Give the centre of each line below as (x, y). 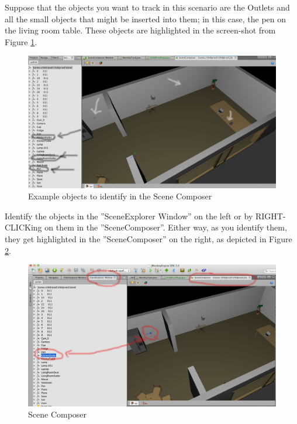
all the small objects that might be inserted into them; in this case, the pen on (146, 18)
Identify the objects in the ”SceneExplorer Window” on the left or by (129, 216)
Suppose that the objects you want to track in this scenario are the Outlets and (147, 7)
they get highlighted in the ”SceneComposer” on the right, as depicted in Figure (148, 239)
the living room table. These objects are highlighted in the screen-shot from (140, 30)
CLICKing (23, 227)
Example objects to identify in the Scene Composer (120, 196)
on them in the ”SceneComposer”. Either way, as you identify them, (166, 227)
